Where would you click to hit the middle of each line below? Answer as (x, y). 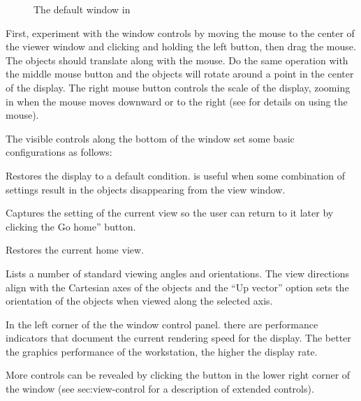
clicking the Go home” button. (71, 226)
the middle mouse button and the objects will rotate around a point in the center (180, 74)
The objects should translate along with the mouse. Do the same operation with (177, 60)
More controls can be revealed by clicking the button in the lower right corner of (178, 375)
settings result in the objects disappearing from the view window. (146, 189)
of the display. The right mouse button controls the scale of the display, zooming (178, 87)
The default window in (82, 9)
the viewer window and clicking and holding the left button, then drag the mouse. (181, 46)
